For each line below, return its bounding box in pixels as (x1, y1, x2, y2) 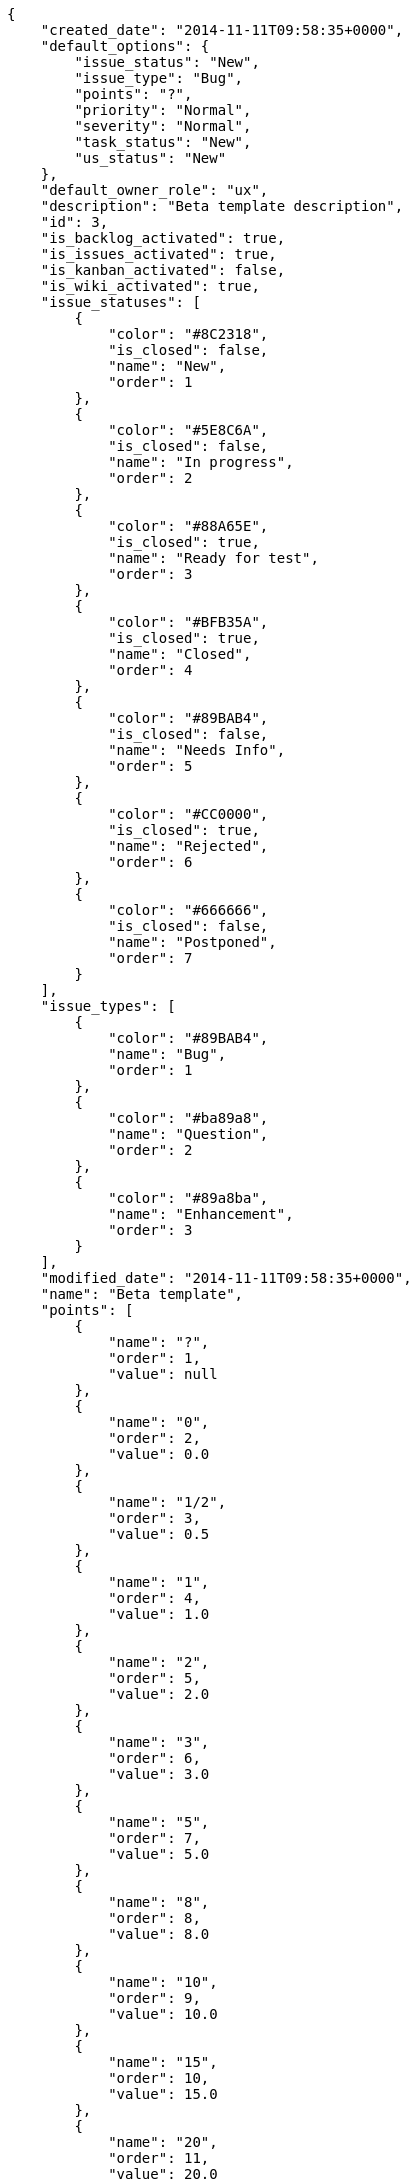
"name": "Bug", (108, 1046, 227, 1062)
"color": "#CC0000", (108, 806, 269, 822)
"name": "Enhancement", (108, 1206, 294, 1222)
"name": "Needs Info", (108, 742, 286, 758)
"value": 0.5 (108, 1526, 210, 1542)
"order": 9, (108, 1990, 201, 2006)
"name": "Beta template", (40, 1286, 244, 1302)
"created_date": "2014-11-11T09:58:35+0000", (40, 22, 404, 38)
